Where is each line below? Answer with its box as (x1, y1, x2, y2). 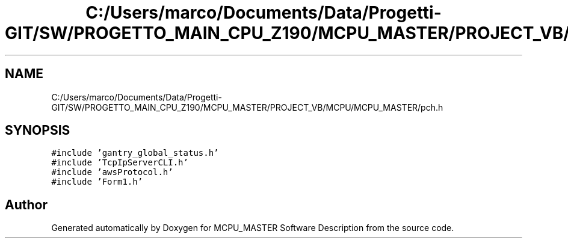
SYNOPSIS (5, 123, 70, 138)
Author (5, 197, 48, 212)
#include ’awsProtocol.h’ (51, 167, 173, 177)
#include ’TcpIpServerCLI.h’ (51, 158, 188, 168)
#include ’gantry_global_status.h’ (51, 148, 219, 158)
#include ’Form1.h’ (51, 177, 143, 187)
